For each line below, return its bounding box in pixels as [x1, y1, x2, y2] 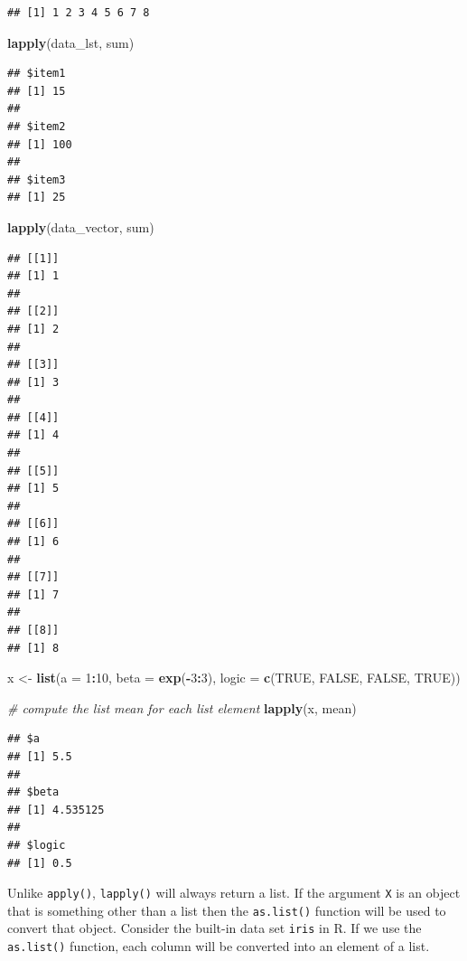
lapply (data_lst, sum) [7, 33, 135, 52]
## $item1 [7, 67, 66, 80]
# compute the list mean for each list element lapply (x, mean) [7, 698, 357, 717]
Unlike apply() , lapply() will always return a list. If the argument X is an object [7, 883, 461, 902]
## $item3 [7, 173, 66, 186]
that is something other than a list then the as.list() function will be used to [7, 900, 446, 919]
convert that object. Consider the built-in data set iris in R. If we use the [7, 919, 422, 937]
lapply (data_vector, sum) [7, 217, 154, 236]
